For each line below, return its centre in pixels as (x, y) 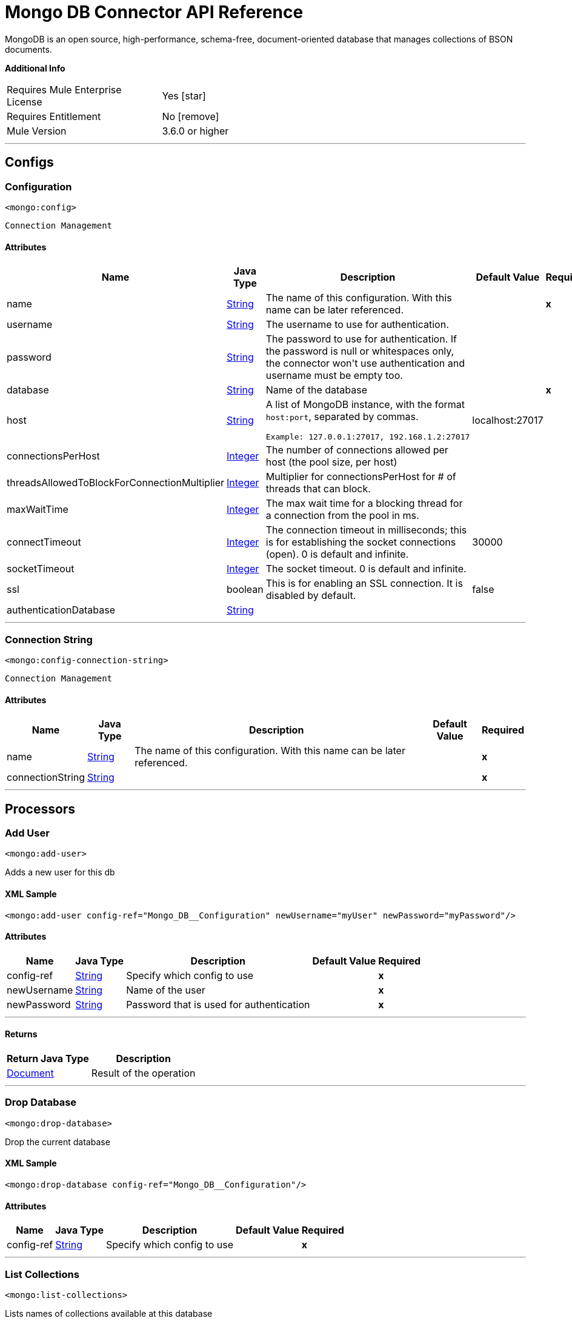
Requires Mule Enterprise (64, 89)
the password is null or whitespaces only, (360, 351)
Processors (40, 809)
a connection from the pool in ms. (342, 516)
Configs (29, 162)
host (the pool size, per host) (331, 462)
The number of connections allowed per (357, 450)
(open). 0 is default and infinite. (337, 554)
